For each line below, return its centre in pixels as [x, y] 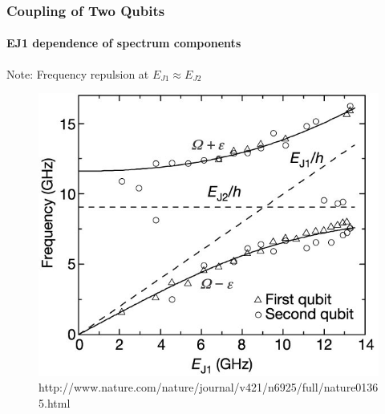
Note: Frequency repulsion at [78, 73]
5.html [55, 403]
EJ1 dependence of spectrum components [124, 43]
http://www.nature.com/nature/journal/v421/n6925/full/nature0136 [209, 387]
